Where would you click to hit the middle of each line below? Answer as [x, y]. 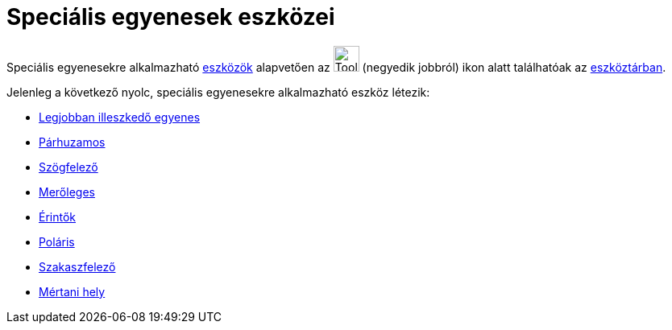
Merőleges [67, 192]
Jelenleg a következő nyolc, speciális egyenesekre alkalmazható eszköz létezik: [218, 92]
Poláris [57, 241]
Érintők [58, 217]
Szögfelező [68, 167]
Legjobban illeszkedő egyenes [120, 117]
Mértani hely [72, 291]
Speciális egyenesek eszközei [171, 17]
